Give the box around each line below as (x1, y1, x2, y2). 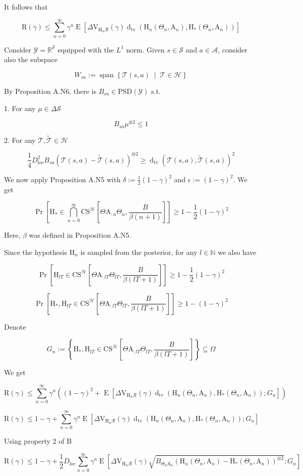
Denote (4, 321, 26, 332)
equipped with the (57, 44, 114, 55)
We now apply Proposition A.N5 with (4, 174, 120, 184)
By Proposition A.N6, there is (4, 85, 97, 96)
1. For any (4, 102, 36, 113)
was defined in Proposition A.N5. (29, 230, 132, 240)
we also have (217, 246, 257, 257)
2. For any (4, 134, 36, 145)
